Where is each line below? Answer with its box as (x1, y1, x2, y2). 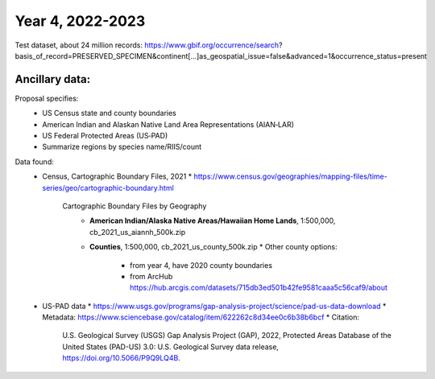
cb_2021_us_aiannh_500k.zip (89, 227, 186, 237)
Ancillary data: (14, 72, 91, 86)
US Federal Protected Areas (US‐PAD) (42, 131, 168, 141)
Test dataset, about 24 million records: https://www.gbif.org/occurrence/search (14, 40, 280, 50)
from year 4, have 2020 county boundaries (130, 260, 273, 270)
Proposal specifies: (14, 93, 79, 103)
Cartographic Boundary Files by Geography (62, 201, 207, 211)
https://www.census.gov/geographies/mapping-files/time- (193, 171, 388, 181)
